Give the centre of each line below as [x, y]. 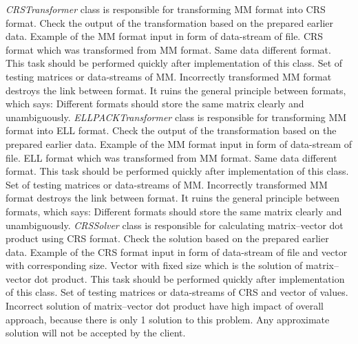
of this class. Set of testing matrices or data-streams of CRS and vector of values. [177, 292]
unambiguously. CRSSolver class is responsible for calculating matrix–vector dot [175, 225]
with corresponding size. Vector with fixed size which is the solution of [154, 265]
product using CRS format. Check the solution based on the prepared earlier [167, 238]
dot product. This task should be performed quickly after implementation [190, 278]
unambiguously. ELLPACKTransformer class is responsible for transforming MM [176, 117]
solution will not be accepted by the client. [96, 333]
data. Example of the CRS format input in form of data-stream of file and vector [177, 251]
